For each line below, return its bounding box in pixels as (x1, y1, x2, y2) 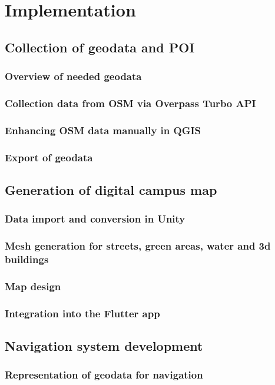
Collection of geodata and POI (5, 38, 195, 56)
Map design (5, 278, 61, 293)
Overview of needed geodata (5, 69, 142, 84)
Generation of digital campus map (5, 180, 217, 198)
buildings (5, 252, 49, 266)
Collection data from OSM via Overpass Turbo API (5, 95, 256, 110)
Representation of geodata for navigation (5, 367, 203, 382)
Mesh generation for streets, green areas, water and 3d (5, 238, 271, 253)
